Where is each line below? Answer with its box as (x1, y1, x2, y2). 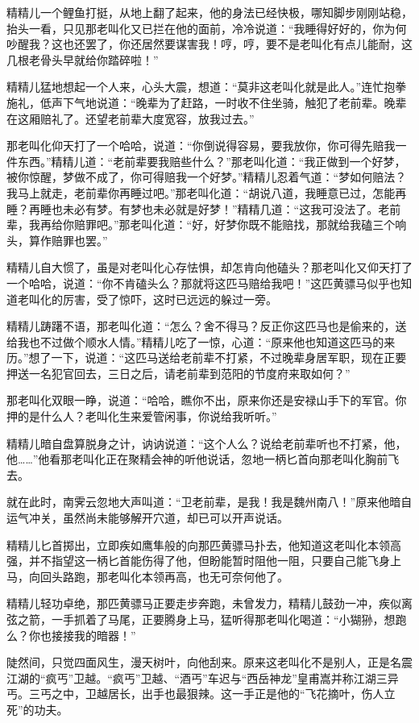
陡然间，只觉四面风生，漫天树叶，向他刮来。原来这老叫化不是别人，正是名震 (6, 654, 413, 671)
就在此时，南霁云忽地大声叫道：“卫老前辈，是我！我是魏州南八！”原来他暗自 (6, 493, 413, 510)
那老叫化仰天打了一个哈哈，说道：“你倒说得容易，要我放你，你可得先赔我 (6, 137, 396, 154)
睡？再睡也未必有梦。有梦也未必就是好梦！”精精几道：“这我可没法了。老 (6, 200, 390, 217)
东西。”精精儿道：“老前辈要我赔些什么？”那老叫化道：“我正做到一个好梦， (17, 152, 406, 169)
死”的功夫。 (6, 700, 68, 717)
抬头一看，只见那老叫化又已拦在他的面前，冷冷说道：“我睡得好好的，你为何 (6, 19, 407, 36)
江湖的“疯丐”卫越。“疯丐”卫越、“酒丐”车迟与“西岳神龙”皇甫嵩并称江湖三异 (6, 669, 399, 686)
